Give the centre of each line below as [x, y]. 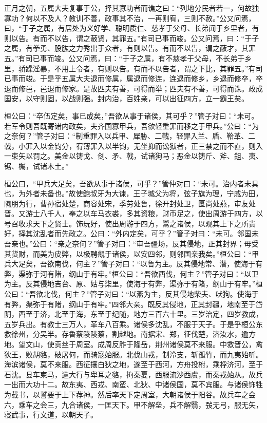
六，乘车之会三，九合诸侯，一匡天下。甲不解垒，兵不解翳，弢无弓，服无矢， [133, 404]
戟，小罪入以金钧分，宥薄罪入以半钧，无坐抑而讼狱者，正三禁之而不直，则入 [133, 146]
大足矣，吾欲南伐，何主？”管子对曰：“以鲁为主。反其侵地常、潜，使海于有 [137, 264]
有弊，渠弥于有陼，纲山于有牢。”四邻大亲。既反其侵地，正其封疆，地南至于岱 [133, 304]
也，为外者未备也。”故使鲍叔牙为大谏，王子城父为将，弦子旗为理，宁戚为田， [133, 193]
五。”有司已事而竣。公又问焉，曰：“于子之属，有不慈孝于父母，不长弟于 [125, 58]
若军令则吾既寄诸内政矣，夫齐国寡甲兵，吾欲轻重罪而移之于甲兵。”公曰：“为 [132, 126]
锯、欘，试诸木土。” [36, 166]
